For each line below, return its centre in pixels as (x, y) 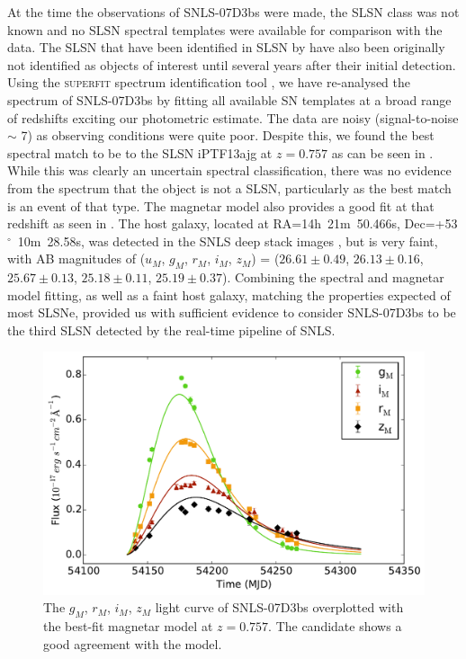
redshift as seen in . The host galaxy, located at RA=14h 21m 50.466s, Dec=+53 (233, 223)
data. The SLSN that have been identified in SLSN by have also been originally (226, 47)
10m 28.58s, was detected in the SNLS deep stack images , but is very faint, (228, 240)
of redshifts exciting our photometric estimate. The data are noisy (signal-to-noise (233, 117)
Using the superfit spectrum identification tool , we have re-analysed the (209, 82)
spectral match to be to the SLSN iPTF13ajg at (140, 152)
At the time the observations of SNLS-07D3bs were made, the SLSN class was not (233, 12)
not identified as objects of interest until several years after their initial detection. (232, 64)
